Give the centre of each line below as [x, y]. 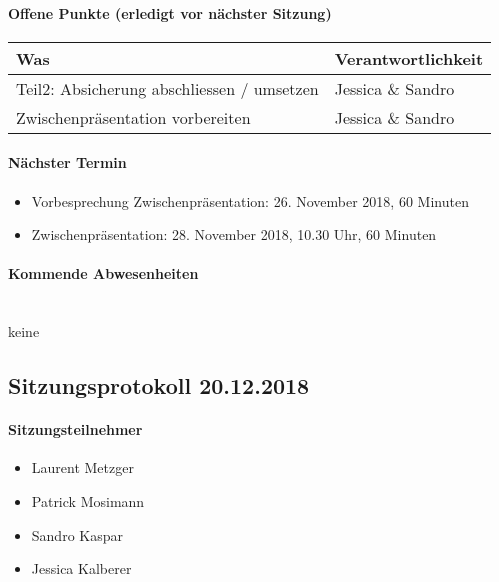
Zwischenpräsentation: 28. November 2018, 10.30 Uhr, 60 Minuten [234, 234]
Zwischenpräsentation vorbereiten [133, 117]
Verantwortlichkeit [409, 58]
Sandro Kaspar [77, 534]
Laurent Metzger [82, 467]
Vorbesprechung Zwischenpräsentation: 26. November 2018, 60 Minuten [250, 200]
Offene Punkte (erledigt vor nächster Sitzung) [170, 12]
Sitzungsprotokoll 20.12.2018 [159, 385]
